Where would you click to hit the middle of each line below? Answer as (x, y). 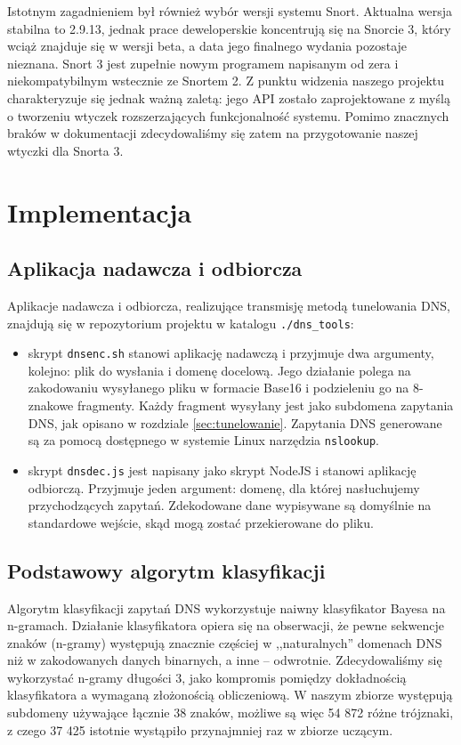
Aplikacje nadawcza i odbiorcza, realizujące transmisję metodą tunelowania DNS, (229, 305)
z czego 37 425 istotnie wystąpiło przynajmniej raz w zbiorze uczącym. (200, 729)
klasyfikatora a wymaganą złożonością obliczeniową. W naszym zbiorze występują (230, 695)
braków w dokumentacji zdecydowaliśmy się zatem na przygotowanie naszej (213, 133)
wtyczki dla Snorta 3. (65, 150)
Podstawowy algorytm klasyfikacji (166, 570)
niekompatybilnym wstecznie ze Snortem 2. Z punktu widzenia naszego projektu (226, 81)
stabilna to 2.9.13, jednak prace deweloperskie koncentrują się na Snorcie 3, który (229, 28)
